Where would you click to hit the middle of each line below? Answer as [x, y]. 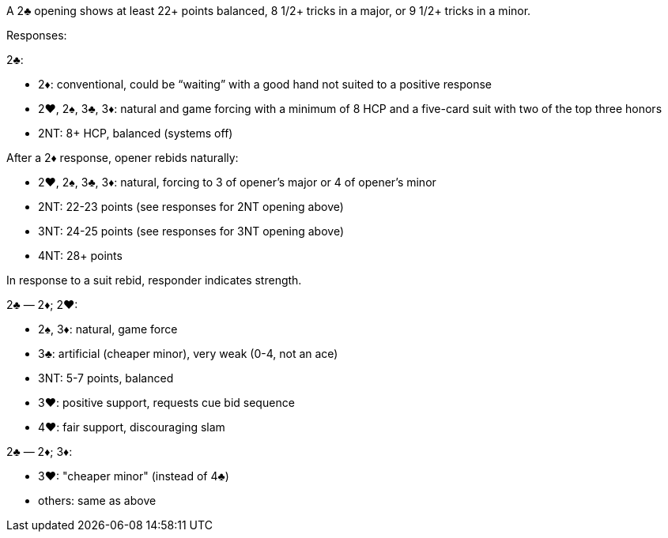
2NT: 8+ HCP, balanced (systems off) [136, 133]
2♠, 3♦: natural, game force [108, 329]
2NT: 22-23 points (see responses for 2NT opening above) [191, 207]
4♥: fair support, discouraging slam [132, 427]
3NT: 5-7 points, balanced [106, 378]
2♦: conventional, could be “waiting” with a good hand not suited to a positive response [265, 84]
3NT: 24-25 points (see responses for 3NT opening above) [191, 231]
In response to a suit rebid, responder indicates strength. [154, 280]
